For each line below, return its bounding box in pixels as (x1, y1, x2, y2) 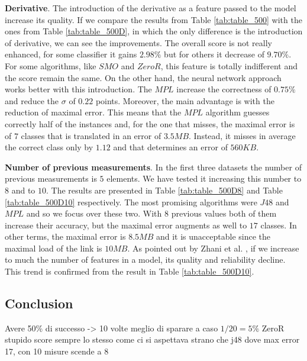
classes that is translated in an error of (21, 129, 161, 141)
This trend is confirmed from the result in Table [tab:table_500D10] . (5, 265, 254, 278)
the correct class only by (5, 141, 93, 153)
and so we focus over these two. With (26, 207, 162, 220)
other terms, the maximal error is (5, 230, 126, 243)
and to (11, 183, 35, 196)
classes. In (260, 218, 297, 231)
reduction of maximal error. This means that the (5, 106, 182, 118)
